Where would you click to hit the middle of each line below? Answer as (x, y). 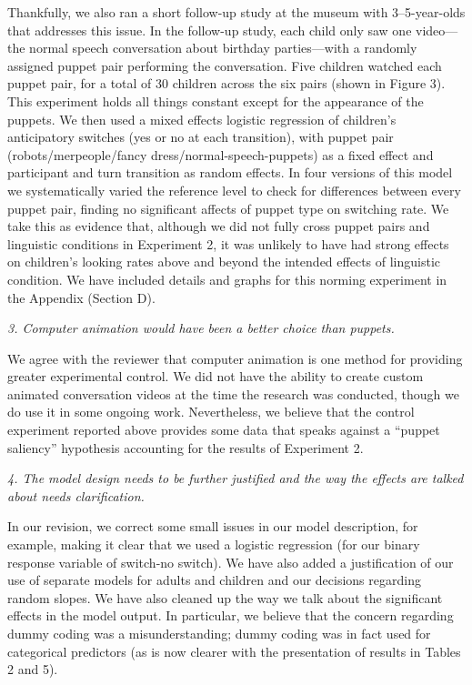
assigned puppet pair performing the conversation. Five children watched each (225, 65)
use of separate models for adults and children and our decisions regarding (214, 580)
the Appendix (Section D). (81, 297)
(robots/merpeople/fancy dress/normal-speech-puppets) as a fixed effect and (221, 154)
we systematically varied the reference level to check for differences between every (234, 190)
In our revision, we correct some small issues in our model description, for (213, 526)
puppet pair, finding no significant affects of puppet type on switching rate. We (228, 208)
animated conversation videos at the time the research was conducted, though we (233, 393)
